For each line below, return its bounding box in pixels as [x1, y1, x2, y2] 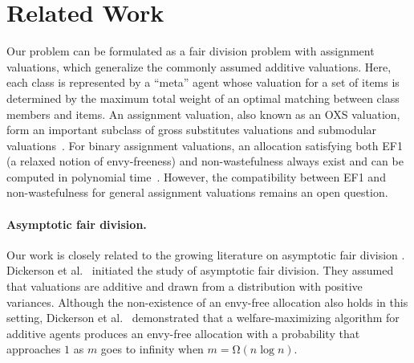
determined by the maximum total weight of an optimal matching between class [6, 89, 400, 106]
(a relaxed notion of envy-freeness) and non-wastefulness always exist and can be [6, 153, 404, 169]
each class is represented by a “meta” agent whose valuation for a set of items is [6, 74, 400, 91]
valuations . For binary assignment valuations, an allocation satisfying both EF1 [6, 137, 403, 153]
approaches [6, 341, 61, 357]
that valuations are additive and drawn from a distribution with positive [6, 278, 363, 295]
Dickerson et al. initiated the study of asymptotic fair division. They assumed [6, 262, 394, 279]
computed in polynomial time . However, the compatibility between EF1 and [6, 168, 386, 185]
